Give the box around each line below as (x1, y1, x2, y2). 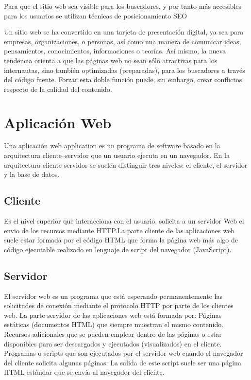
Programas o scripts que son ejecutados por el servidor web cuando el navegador (4, 348, 243, 358)
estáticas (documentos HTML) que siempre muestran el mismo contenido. (4, 319, 224, 329)
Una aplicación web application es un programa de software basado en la (4, 140, 220, 151)
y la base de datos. (4, 169, 60, 179)
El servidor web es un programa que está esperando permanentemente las (4, 291, 222, 301)
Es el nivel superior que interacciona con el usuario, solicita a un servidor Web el (4, 216, 244, 226)
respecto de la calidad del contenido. (4, 84, 112, 94)
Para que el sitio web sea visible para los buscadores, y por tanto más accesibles (4, 1, 242, 11)
